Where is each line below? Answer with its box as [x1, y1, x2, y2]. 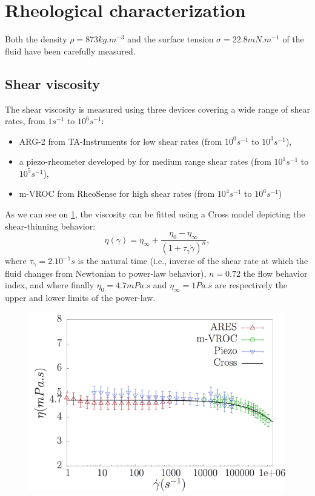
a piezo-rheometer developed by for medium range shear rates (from [19, 155, 271, 168]
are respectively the [214, 279, 287, 291]
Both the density [5, 33, 67, 45]
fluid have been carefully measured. [5, 44, 136, 57]
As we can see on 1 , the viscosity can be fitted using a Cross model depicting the [5, 208, 305, 220]
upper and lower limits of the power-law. [5, 291, 156, 304]
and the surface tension [127, 33, 214, 45]
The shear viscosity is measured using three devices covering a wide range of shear [5, 102, 310, 115]
